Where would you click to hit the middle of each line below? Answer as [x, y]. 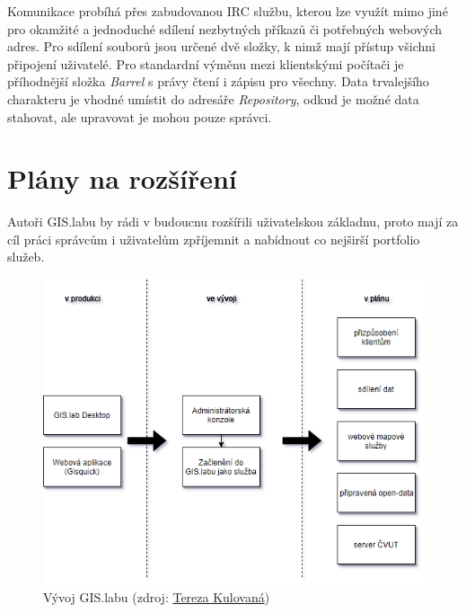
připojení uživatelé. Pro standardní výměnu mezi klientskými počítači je [206, 63]
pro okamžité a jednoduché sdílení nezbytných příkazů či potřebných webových [224, 28]
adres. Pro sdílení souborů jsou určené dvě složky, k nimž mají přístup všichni [221, 46]
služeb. [26, 257]
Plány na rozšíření [122, 178]
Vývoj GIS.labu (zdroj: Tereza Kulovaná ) [157, 597]
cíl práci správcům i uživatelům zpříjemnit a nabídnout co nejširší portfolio [214, 239]
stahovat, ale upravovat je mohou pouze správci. [140, 116]
